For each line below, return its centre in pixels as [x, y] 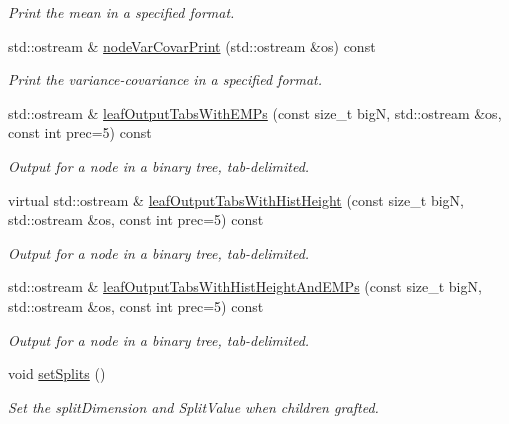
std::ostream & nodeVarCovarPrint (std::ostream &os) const [192, 45]
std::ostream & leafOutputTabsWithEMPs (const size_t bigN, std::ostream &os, [255, 112]
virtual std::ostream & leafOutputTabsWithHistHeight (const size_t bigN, [236, 199]
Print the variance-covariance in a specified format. [165, 79]
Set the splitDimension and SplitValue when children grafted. [193, 406]
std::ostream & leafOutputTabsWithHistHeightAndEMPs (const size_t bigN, [245, 286]
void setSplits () [57, 373]
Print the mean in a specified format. [121, 12]
